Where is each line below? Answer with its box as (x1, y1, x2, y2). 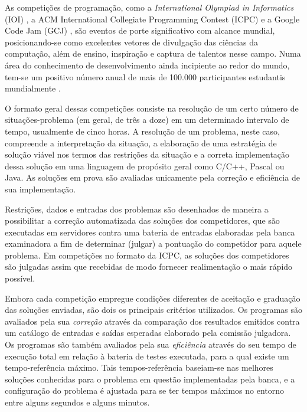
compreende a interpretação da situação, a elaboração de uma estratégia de (5, 136, 277, 149)
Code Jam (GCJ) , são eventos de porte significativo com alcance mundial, (5, 24, 275, 37)
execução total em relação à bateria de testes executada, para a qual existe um (5, 349, 289, 362)
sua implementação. (5, 182, 76, 195)
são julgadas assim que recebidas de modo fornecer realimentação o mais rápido (5, 260, 293, 273)
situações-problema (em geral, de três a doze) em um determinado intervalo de (5, 113, 289, 126)
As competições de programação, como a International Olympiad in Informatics (5, 1, 294, 13)
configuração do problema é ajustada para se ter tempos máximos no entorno (5, 384, 284, 397)
